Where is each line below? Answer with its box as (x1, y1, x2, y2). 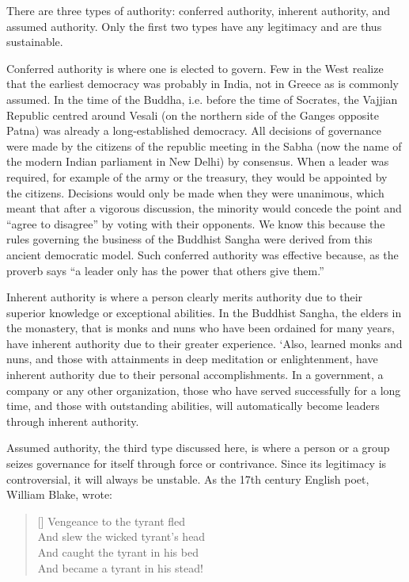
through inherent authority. (6, 412, 139, 429)
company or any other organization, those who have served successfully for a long (6, 381, 401, 398)
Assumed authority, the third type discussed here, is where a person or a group (6, 439, 390, 456)
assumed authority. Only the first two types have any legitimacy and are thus (6, 17, 382, 34)
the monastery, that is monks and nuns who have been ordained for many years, (6, 320, 395, 336)
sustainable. (6, 33, 63, 50)
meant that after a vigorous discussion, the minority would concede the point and (6, 200, 402, 216)
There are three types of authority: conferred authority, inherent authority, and (6, 2, 391, 18)
